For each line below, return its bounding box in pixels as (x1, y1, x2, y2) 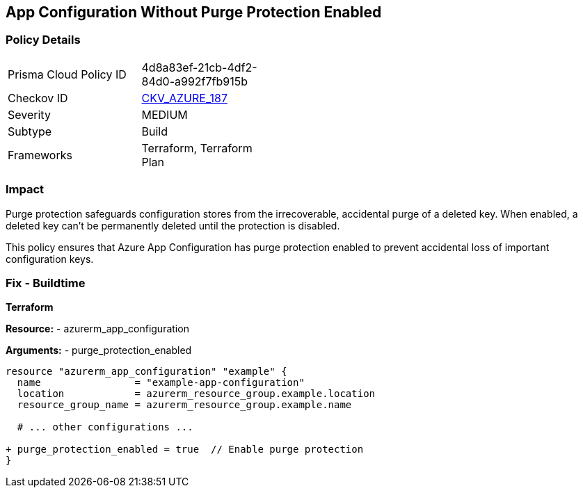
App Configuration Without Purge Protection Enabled (6, 3, 382, 21)
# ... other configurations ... (17, 421, 193, 433)
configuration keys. (6, 252, 94, 265)
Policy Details (6, 33, 81, 47)
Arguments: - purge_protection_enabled (6, 344, 192, 357)
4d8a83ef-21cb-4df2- (141, 60, 257, 74)
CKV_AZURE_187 (141, 90, 227, 105)
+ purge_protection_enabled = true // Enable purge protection (6, 444, 364, 455)
